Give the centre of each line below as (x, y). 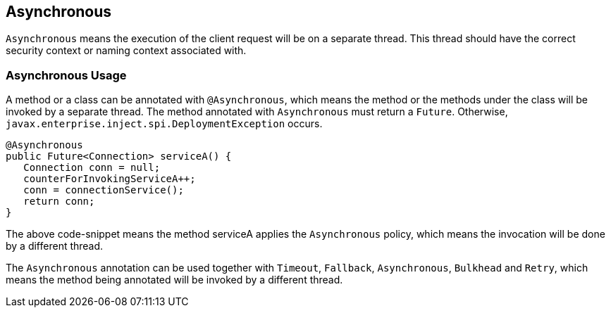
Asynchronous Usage (66, 75)
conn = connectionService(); (104, 190)
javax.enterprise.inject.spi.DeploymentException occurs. (164, 124)
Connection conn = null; (92, 168)
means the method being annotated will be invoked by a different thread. (174, 280)
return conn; (59, 202)
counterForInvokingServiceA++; (110, 179)
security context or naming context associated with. (126, 51)
